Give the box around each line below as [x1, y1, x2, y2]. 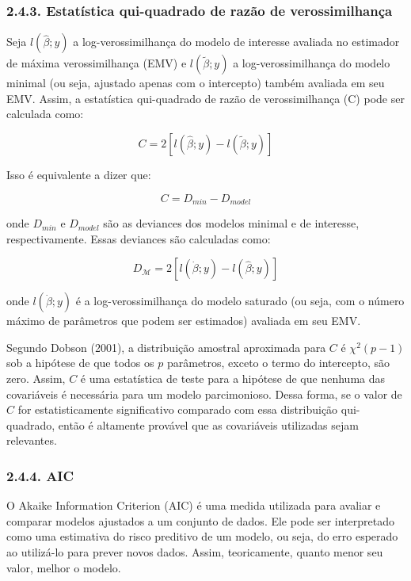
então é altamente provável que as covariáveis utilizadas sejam [58, 416, 359, 433]
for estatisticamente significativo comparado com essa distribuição [17, 401, 338, 418]
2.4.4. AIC [6, 465, 74, 485]
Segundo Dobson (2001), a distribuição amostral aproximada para [6, 338, 326, 355]
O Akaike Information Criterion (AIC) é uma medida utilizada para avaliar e [6, 497, 381, 514]
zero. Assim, [6, 370, 66, 387]
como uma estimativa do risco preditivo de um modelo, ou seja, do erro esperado [6, 528, 398, 545]
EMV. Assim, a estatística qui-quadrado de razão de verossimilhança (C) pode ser [6, 90, 405, 106]
